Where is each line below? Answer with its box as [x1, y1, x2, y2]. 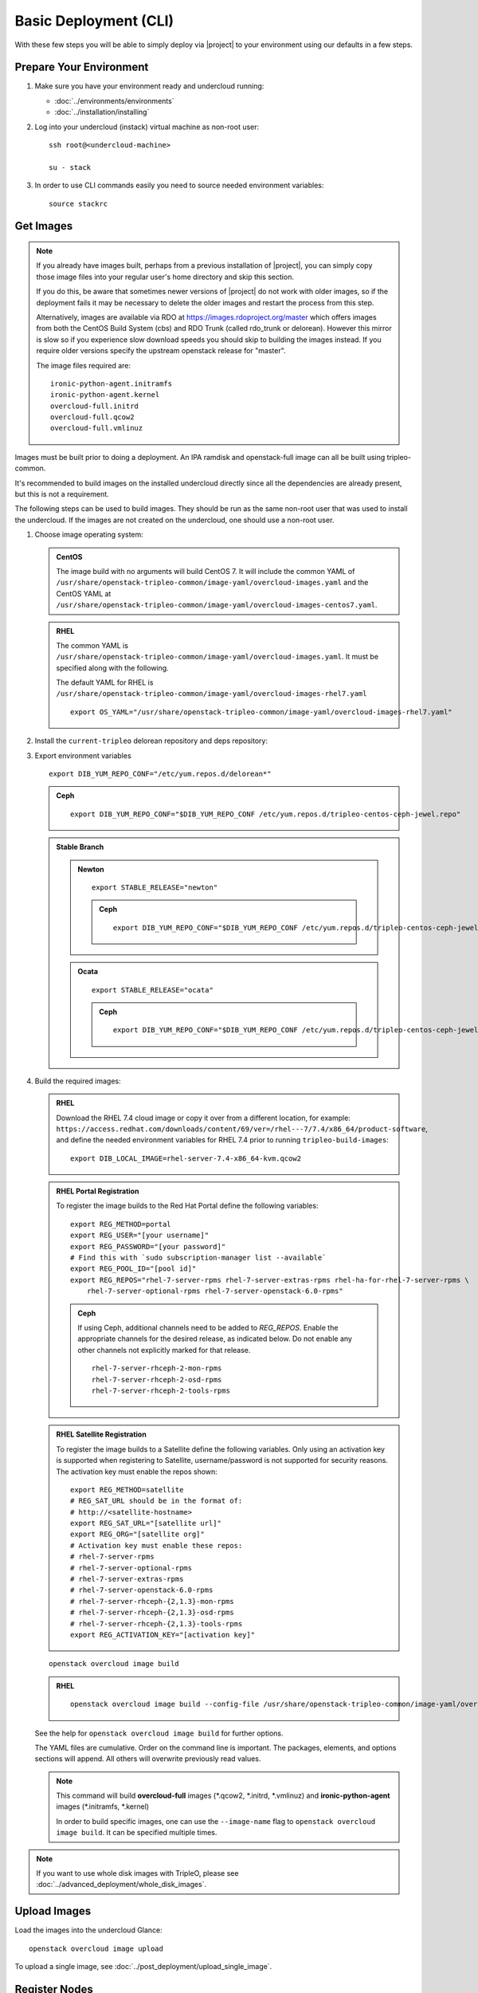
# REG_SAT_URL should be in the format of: [70, 1496, 243, 1506]
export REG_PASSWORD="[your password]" [70, 1242, 226, 1251]
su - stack [49, 163, 92, 171]
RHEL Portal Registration [56, 1186, 139, 1196]
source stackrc [49, 199, 108, 208]
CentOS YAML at [56, 588, 112, 598]
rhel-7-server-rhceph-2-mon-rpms [92, 1364, 222, 1373]
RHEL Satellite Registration [56, 1429, 147, 1439]
